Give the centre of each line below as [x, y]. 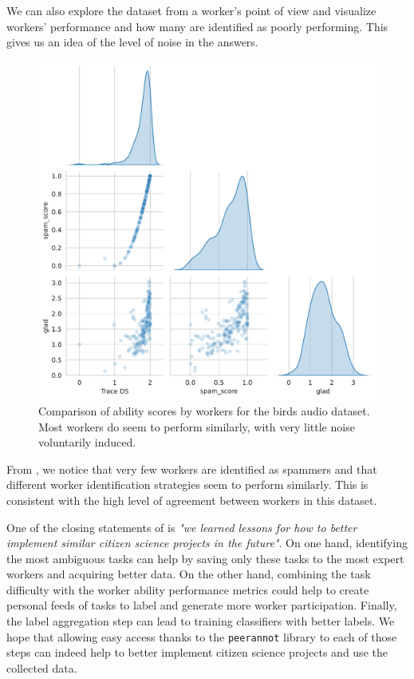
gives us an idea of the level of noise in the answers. [132, 42]
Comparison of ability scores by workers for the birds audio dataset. [204, 410]
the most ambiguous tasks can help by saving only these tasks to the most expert [205, 558]
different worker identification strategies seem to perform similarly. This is [187, 484]
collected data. [42, 667]
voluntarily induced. [87, 442]
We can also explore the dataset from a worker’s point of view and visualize [191, 10]
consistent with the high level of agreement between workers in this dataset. [192, 500]
